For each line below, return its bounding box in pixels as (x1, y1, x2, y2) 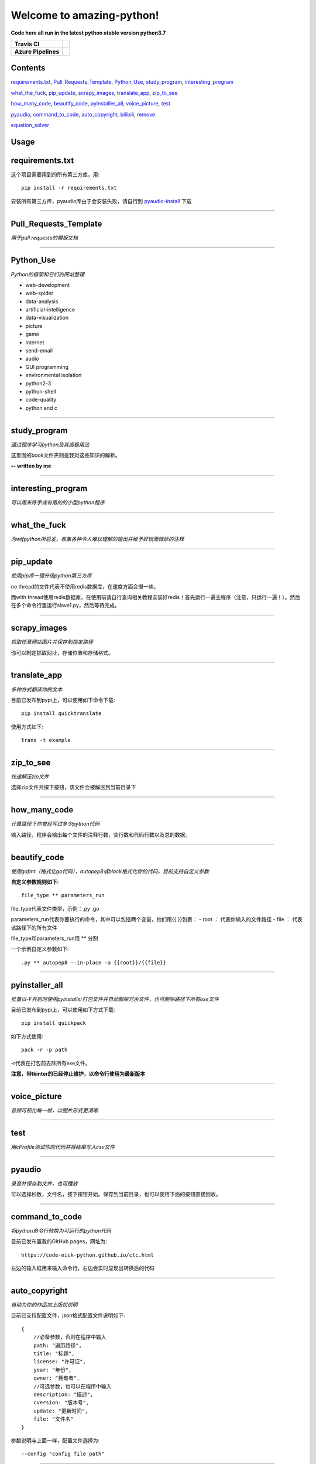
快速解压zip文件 (11, 773, 49, 780)
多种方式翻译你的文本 (11, 686, 63, 693)
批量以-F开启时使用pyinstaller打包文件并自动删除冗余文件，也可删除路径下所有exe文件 (11, 996, 219, 1003)
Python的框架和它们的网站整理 (11, 271, 85, 278)
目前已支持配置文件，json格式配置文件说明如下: (11, 1312, 125, 1319)
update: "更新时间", (33, 1407, 88, 1414)
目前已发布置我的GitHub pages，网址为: (11, 1238, 108, 1245)
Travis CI (14, 40, 40, 48)
